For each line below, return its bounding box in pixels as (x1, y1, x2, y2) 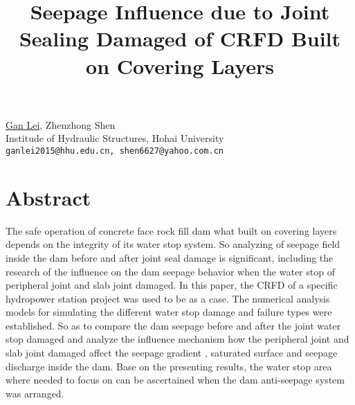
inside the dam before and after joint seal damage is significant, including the (6, 250, 334, 264)
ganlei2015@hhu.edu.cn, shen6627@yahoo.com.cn (6, 145, 224, 156)
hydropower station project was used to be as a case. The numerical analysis (6, 291, 330, 305)
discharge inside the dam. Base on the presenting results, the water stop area (6, 359, 332, 373)
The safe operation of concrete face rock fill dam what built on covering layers (6, 223, 337, 237)
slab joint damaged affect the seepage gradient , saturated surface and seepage (6, 345, 338, 360)
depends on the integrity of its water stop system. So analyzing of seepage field (6, 237, 340, 251)
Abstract (6, 183, 91, 211)
